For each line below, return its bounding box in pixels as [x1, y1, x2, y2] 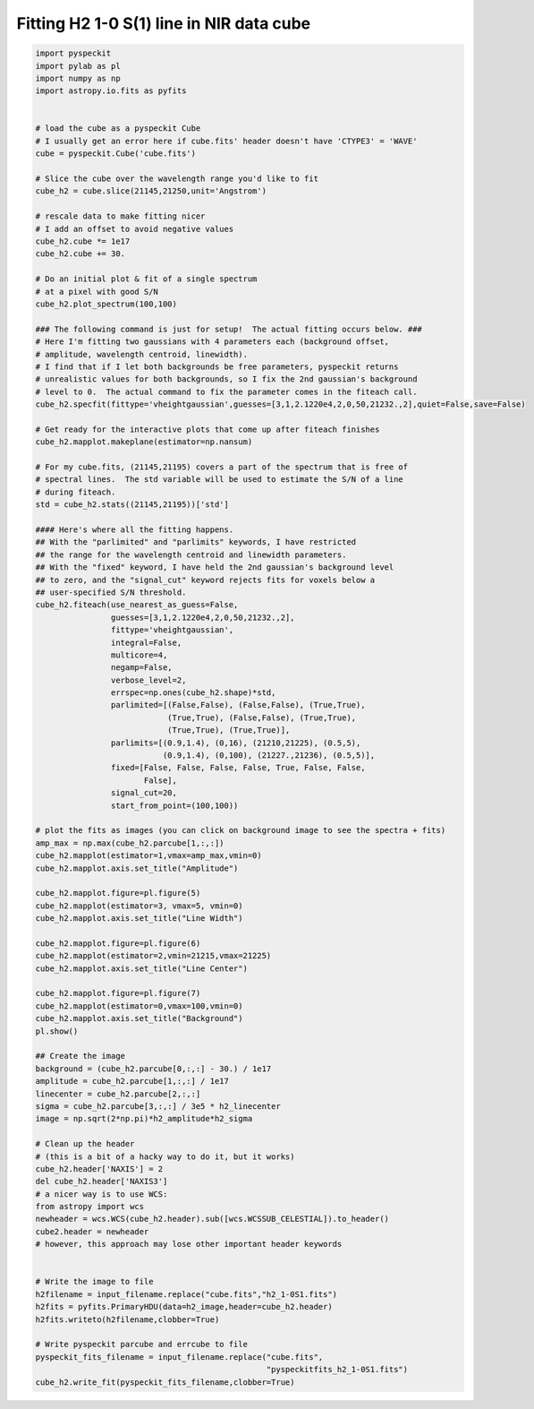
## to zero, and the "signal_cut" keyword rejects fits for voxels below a [35, 574, 376, 585]
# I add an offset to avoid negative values [35, 224, 234, 234]
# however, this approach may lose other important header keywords [35, 1239, 343, 1250]
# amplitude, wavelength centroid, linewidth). [35, 349, 248, 359]
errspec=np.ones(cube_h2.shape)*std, [110, 688, 276, 698]
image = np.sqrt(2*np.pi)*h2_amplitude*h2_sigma [35, 1113, 253, 1124]
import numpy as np [35, 73, 121, 83]
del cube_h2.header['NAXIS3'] [35, 1176, 168, 1187]
